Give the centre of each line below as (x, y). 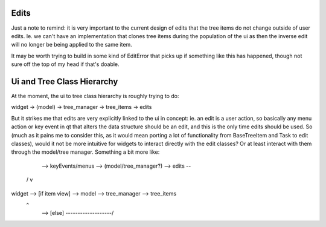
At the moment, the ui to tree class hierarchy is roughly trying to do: (95, 96)
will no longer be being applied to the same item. (72, 45)
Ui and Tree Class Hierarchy (65, 81)
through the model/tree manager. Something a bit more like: (85, 152)
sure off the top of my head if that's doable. (66, 64)
